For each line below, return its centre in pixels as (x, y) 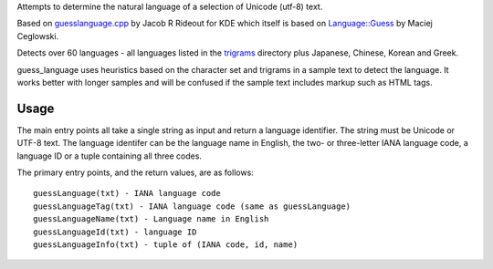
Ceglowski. (38, 36)
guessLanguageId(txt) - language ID (115, 232)
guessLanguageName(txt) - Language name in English (151, 219)
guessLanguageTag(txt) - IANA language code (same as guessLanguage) (192, 206)
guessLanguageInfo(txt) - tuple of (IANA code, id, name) (166, 244)
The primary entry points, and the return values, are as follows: (136, 172)
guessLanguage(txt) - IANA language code (127, 193)
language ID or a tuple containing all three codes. (110, 156)
